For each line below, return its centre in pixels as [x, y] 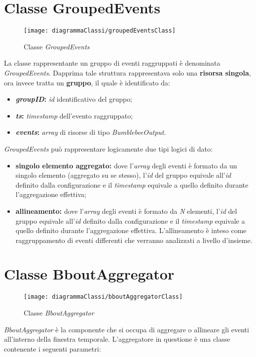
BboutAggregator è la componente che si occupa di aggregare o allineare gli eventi [127, 329]
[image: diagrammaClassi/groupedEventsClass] [100, 31]
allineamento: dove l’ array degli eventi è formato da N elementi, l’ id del [126, 211]
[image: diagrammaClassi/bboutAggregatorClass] [103, 297]
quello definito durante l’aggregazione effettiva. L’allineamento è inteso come [131, 230]
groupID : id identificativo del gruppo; [74, 99]
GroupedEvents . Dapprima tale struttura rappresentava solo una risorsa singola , [128, 72]
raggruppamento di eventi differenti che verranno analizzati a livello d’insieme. [134, 240]
